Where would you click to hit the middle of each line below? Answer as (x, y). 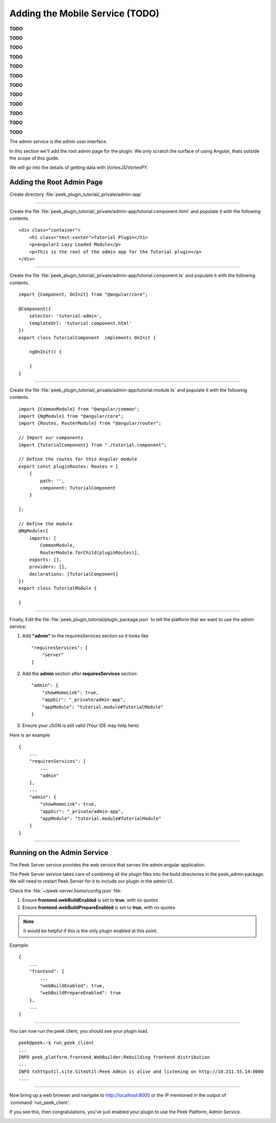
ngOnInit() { (45, 352)
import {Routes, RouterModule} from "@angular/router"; (90, 423)
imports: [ (43, 538)
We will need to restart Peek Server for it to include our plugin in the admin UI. (91, 881)
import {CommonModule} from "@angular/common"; (79, 409)
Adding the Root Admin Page (56, 182)
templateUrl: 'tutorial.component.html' (80, 323)
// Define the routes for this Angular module (78, 459)
